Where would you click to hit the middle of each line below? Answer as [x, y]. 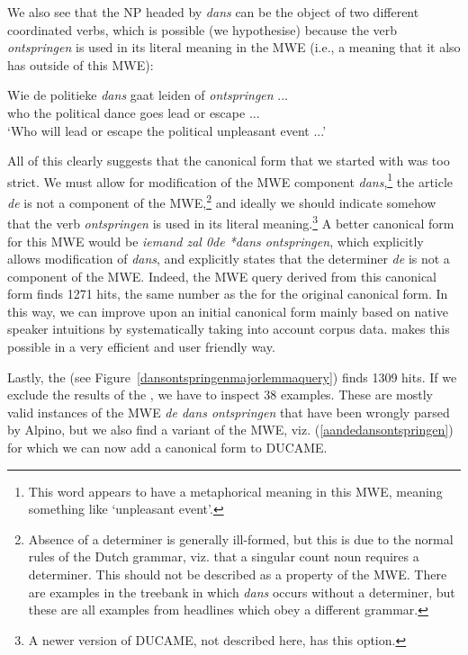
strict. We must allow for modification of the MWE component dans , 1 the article [230, 180]
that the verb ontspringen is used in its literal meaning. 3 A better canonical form [231, 222]
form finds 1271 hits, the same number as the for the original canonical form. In [228, 294]
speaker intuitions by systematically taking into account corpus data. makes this [229, 329]
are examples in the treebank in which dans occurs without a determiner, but [242, 592]
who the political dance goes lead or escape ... [134, 112]
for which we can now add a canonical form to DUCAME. [167, 448]
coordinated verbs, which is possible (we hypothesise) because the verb [202, 29]
